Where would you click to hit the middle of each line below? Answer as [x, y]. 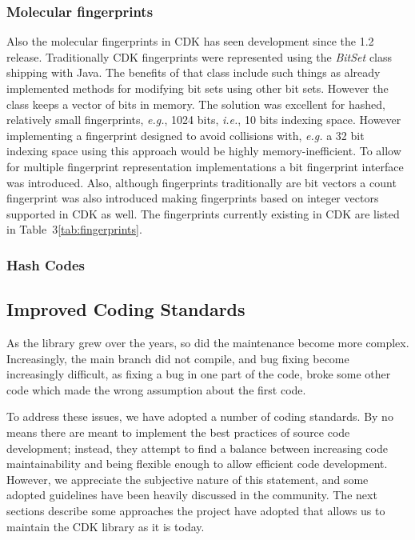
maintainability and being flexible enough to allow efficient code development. [197, 464]
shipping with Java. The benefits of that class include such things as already [194, 72]
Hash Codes [46, 264]
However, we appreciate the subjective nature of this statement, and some [188, 479]
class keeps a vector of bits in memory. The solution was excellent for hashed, [196, 104]
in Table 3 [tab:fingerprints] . [74, 229]
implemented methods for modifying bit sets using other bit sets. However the [198, 88]
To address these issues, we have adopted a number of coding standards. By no [200, 416]
